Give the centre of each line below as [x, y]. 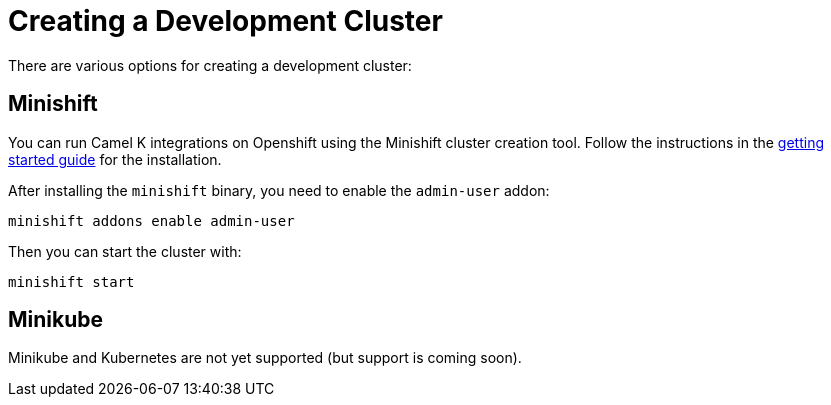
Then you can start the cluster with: [125, 251]
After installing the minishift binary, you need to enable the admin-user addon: [279, 190]
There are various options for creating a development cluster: [210, 65]
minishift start [71, 281]
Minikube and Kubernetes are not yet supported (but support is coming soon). [265, 358]
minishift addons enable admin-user [151, 220]
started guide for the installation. [115, 159]
